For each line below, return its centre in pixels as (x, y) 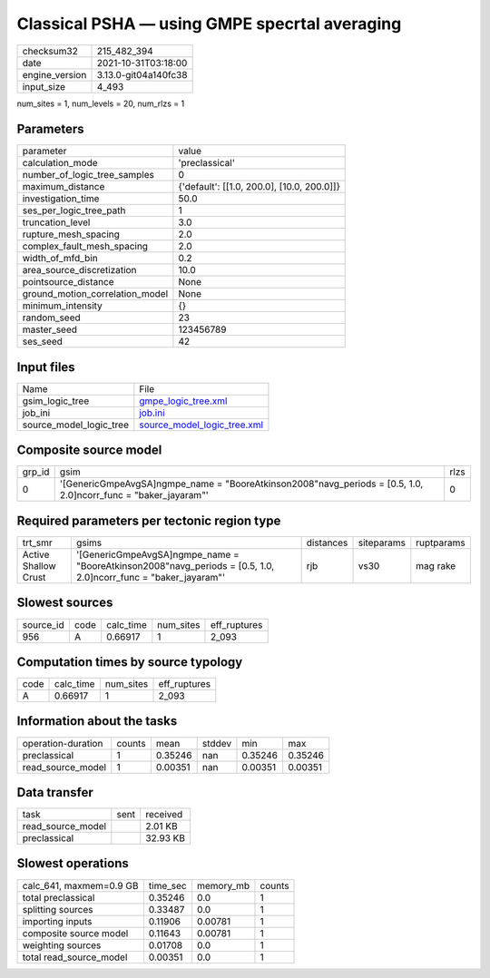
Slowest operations (73, 863)
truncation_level (56, 222)
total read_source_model (75, 957)
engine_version (54, 74)
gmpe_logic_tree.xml (183, 401)
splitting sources (58, 909)
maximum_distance (64, 187)
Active (36, 555)
